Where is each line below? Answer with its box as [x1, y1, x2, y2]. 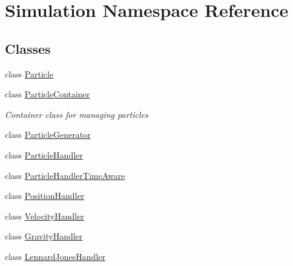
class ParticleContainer [5, 88, 90, 100]
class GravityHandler [5, 230, 83, 242]
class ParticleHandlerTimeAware [5, 169, 125, 181]
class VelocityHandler [5, 209, 84, 222]
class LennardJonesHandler [5, 250, 105, 262]
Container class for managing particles [5, 108, 148, 120]
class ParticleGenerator [5, 128, 91, 141]
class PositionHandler [5, 189, 85, 202]
